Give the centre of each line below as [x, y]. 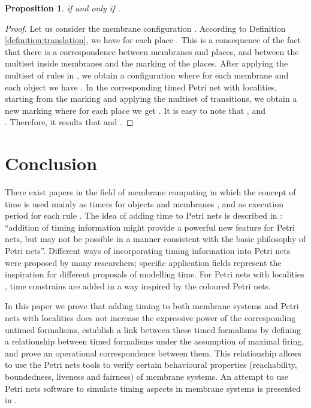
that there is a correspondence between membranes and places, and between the [152, 51]
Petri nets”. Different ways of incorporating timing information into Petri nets [148, 251]
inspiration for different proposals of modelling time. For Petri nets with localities [155, 274]
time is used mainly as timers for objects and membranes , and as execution [144, 203]
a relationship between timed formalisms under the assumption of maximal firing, [155, 341]
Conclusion [51, 163]
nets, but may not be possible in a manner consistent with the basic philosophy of [155, 239]
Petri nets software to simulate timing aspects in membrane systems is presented [153, 388]
